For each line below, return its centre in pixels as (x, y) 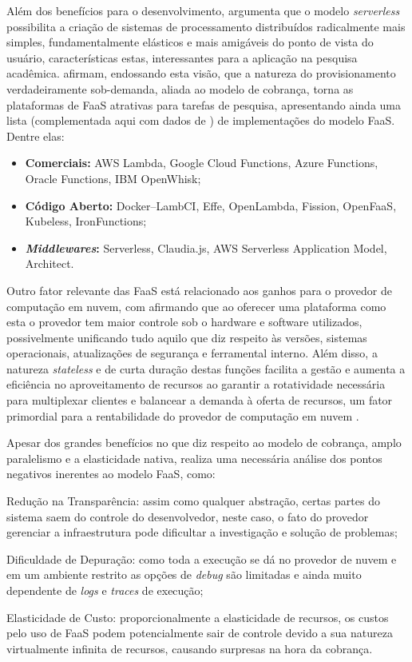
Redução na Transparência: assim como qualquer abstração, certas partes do (193, 501)
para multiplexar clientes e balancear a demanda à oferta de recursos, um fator (200, 400)
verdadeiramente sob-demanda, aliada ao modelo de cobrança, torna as (180, 88)
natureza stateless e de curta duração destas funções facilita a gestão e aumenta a (206, 368)
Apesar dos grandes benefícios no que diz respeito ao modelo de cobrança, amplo (204, 443)
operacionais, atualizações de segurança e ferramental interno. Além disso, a (192, 353)
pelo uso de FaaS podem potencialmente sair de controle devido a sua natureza (200, 633)
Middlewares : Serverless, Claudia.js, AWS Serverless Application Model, (206, 247)
